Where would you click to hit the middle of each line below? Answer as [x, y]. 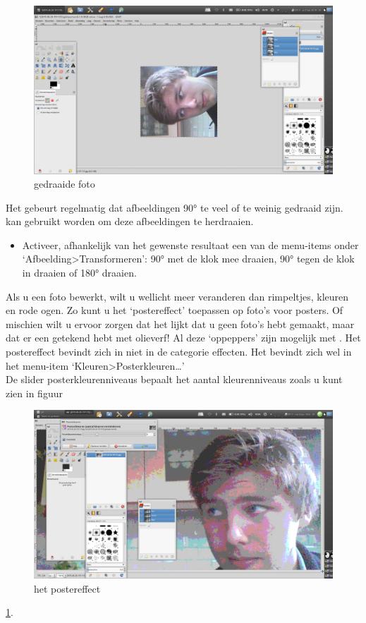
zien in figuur [34, 393]
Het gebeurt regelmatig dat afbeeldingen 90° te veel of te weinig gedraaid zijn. [175, 207]
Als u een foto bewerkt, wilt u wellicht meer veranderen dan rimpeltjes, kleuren [177, 296]
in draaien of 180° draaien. [79, 273]
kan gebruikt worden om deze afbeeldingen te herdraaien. [130, 221]
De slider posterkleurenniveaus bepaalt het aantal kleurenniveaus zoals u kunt [174, 379]
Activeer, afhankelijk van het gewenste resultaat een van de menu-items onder [190, 244]
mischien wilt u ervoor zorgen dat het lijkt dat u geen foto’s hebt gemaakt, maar [180, 323]
